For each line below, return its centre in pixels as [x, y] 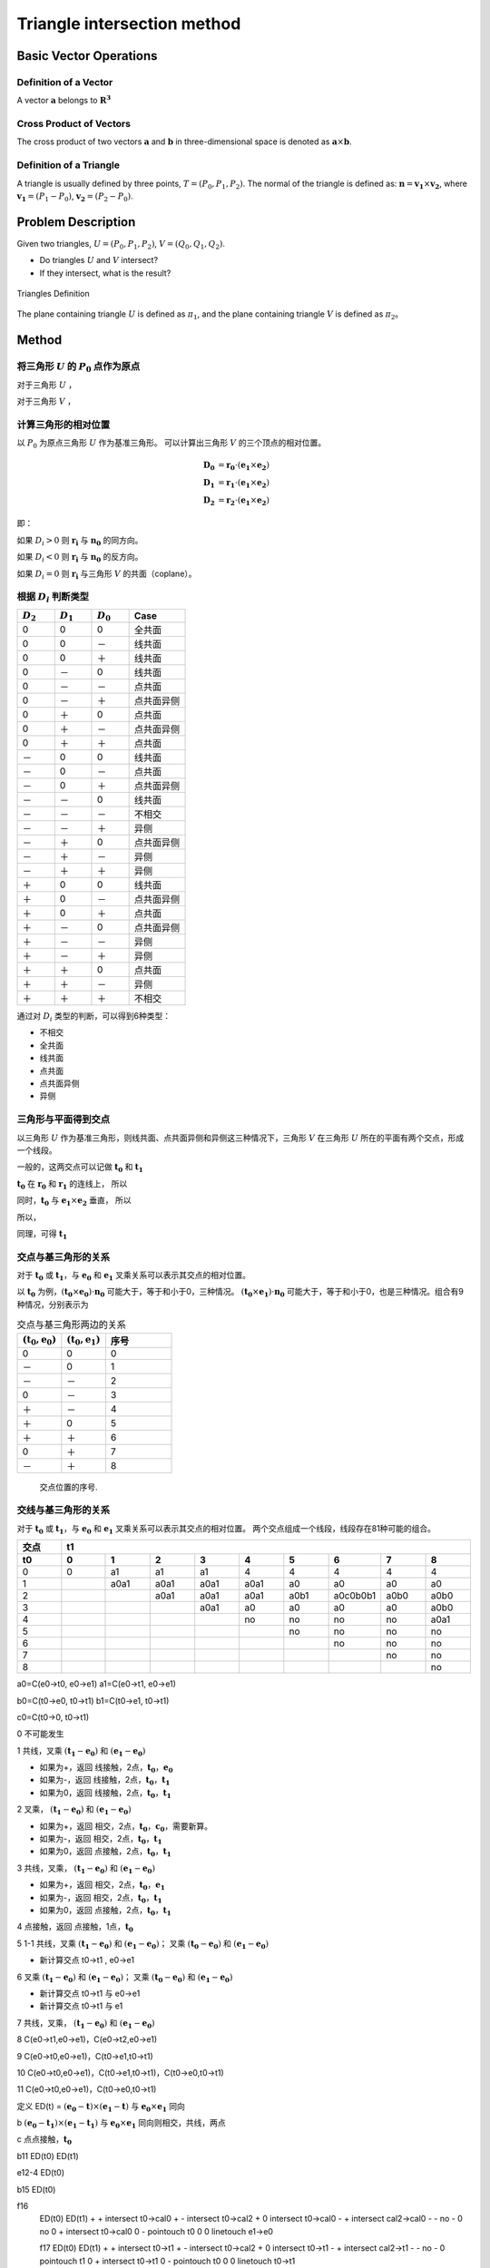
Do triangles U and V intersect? [99, 260]
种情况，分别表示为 [53, 1304]
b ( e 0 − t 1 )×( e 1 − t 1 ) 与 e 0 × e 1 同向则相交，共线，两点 [121, 2124]
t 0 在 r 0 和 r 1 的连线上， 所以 [72, 1184]
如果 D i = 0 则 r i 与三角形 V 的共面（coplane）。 [107, 574]
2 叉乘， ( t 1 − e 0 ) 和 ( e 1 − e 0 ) [74, 1810]
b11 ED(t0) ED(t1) [48, 2156]
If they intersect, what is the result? [105, 273]
